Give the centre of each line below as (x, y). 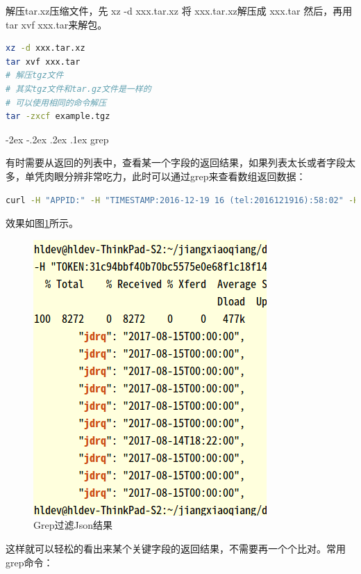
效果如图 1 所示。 (42, 223)
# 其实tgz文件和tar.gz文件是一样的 (78, 89)
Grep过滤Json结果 (73, 525)
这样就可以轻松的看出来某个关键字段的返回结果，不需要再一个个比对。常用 (176, 548)
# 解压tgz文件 (35, 75)
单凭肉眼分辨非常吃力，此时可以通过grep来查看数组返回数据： (165, 176)
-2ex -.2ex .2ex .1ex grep (57, 139)
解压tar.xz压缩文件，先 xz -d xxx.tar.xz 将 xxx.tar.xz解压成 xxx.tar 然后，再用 (179, 10)
